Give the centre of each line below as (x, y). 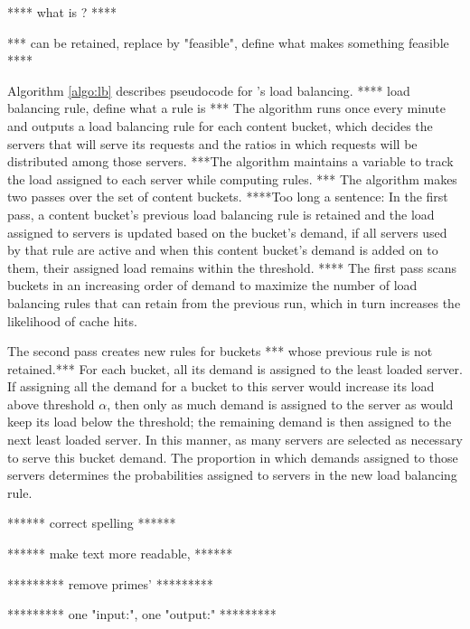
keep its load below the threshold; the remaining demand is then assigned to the (230, 422)
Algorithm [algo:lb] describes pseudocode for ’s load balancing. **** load (209, 90)
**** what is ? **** (62, 12)
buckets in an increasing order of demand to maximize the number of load (212, 285)
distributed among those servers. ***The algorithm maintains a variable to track (230, 161)
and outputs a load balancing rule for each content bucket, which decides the (220, 125)
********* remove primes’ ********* (110, 583)
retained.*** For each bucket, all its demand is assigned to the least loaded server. (235, 368)
